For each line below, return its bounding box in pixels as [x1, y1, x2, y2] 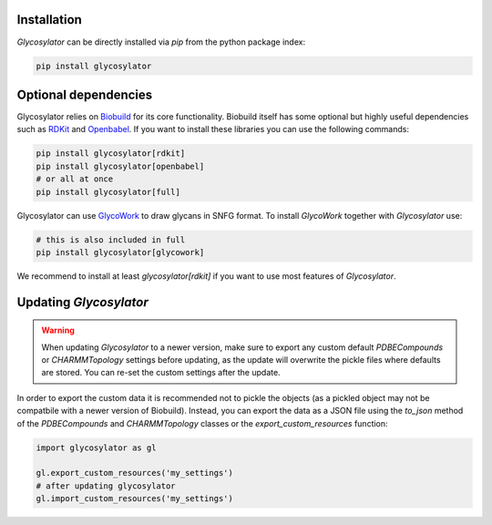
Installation [16, 12, 82, 27]
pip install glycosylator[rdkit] [36, 149, 186, 159]
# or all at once [36, 174, 114, 184]
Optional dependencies [16, 87, 153, 102]
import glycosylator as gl [36, 442, 157, 453]
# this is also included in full [36, 234, 186, 245]
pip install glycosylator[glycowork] [36, 247, 205, 257]
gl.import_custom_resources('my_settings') [36, 493, 234, 504]
